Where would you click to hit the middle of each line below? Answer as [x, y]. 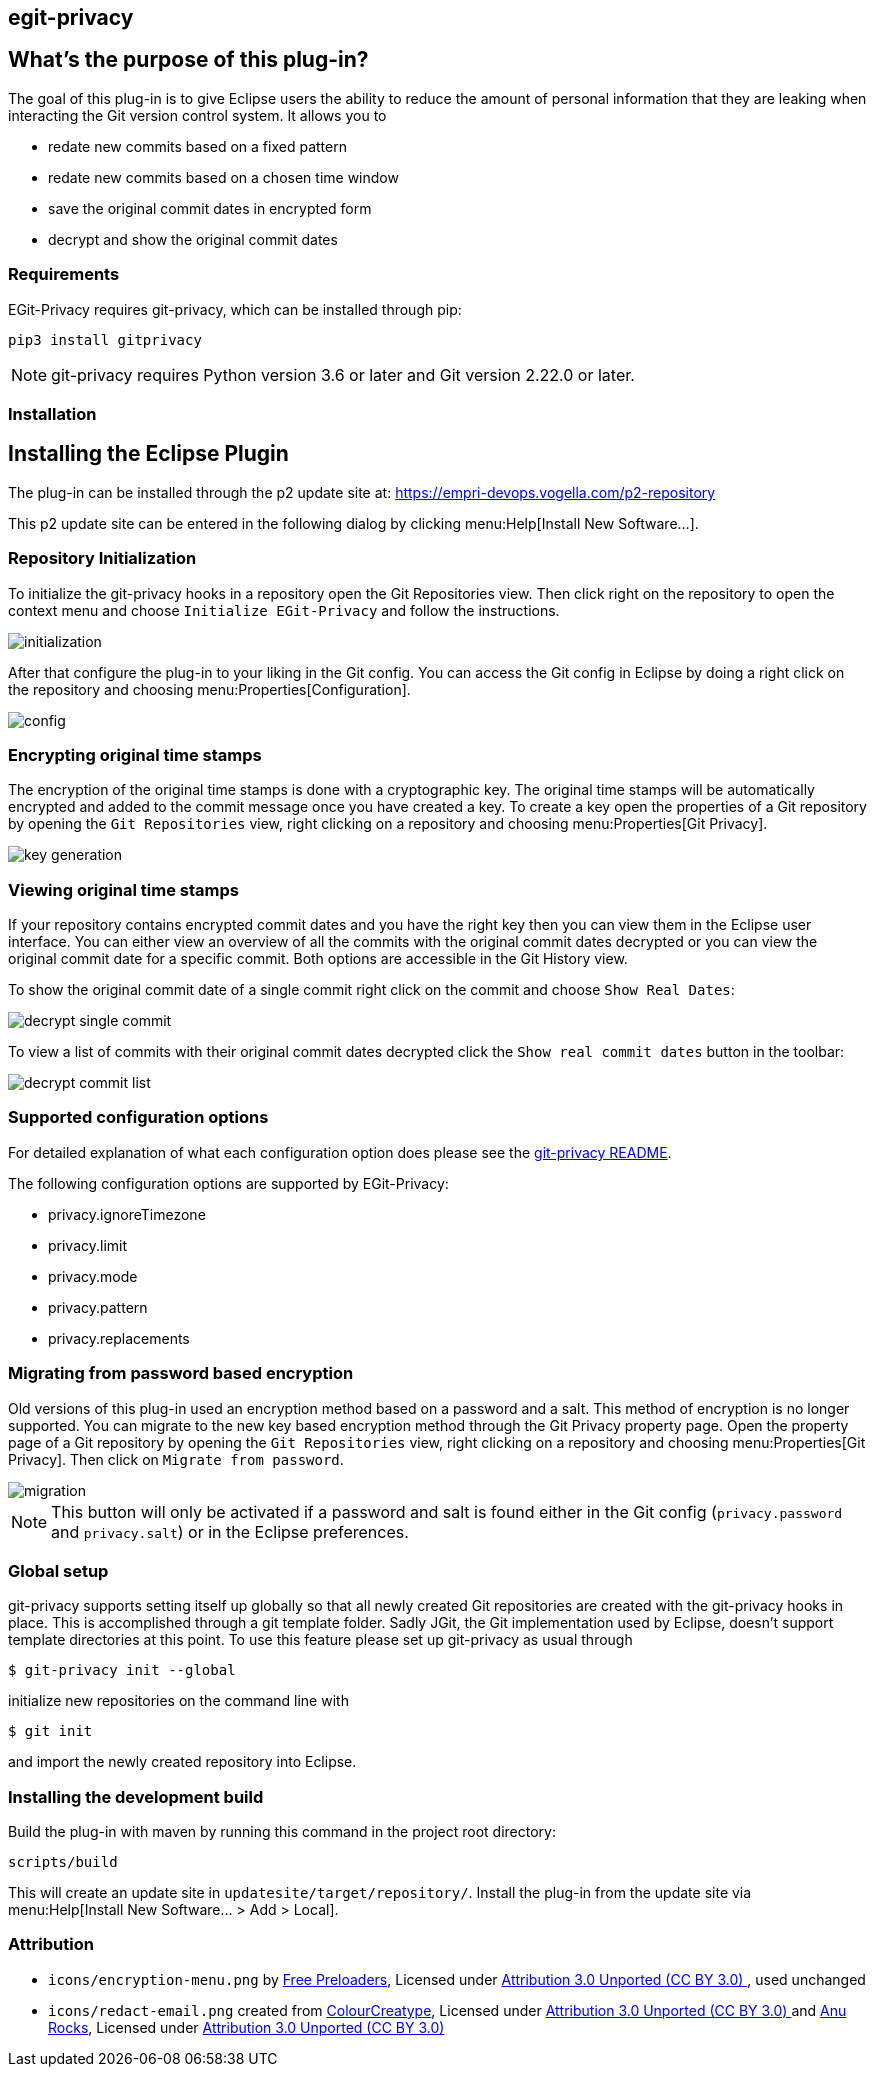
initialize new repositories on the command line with [178, 1701]
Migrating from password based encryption [181, 1373]
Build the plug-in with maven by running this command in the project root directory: [282, 1832]
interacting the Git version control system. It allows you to [197, 115]
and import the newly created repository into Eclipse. [182, 1762]
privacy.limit [88, 1245]
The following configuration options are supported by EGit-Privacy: [228, 1183]
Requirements [64, 274]
